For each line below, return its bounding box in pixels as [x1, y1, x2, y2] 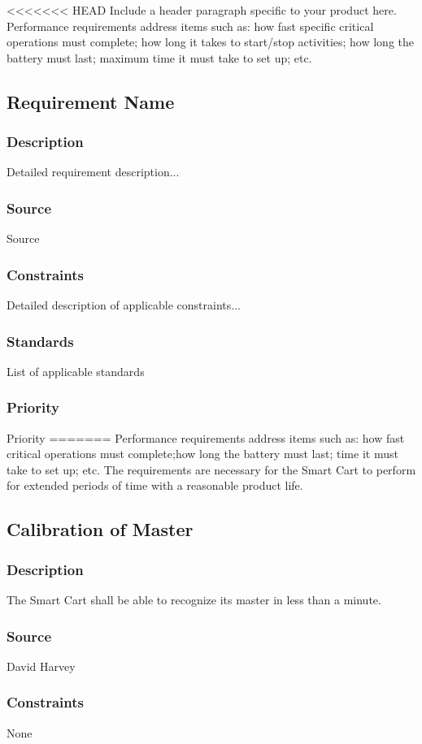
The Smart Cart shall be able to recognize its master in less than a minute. [7, 591, 381, 608]
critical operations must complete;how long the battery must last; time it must [7, 445, 398, 462]
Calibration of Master [7, 517, 194, 542]
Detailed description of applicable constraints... [7, 296, 241, 313]
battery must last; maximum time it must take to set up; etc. [7, 49, 312, 66]
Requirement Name [7, 89, 175, 114]
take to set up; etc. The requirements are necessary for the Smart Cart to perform [7, 461, 416, 478]
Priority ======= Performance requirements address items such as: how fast [7, 429, 405, 446]
